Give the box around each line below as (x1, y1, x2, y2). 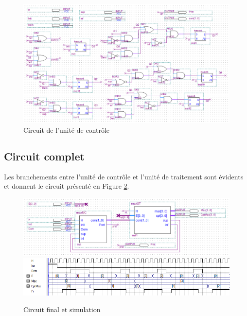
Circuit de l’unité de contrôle (23, 124, 110, 135)
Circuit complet (4, 148, 85, 163)
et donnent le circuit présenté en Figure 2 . (4, 181, 129, 191)
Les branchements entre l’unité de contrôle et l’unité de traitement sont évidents (4, 171, 244, 181)
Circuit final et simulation (23, 304, 101, 314)
